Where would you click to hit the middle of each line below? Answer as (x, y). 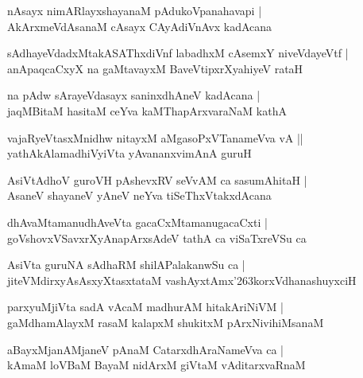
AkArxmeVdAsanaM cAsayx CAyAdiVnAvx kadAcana (140, 26)
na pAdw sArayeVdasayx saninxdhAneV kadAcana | (134, 95)
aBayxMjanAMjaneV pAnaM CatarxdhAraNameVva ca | (145, 349)
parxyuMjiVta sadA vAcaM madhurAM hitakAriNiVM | (145, 307)
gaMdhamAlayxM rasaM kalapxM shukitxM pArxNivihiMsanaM (166, 322)
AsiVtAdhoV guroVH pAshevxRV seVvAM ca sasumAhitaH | (157, 179)
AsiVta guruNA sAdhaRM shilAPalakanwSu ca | (126, 265)
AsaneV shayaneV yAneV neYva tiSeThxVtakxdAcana (139, 195)
